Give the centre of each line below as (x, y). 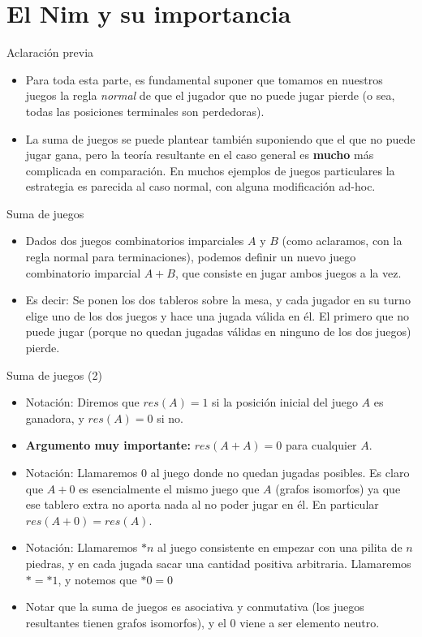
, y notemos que (97, 579)
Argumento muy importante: (108, 445)
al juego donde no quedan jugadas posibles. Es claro (280, 472)
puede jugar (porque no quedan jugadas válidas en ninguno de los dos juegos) (218, 331)
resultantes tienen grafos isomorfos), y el (126, 622)
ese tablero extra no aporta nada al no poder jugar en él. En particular (202, 504)
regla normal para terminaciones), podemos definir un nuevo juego (191, 257)
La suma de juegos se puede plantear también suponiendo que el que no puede (220, 138)
